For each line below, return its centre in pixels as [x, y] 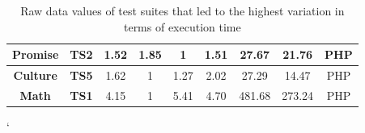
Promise [36, 54]
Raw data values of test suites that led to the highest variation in [182, 10]
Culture [35, 75]
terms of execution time [182, 26]
